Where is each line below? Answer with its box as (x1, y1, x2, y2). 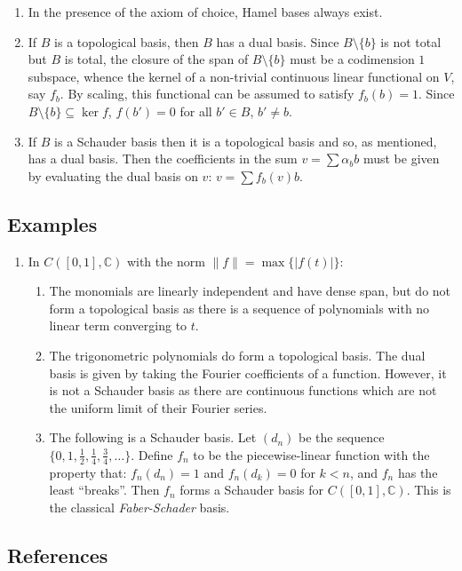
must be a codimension (290, 50, 415, 68)
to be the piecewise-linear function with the (193, 445, 430, 464)
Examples (7, 210, 98, 237)
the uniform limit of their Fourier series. (49, 398, 267, 416)
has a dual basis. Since (216, 32, 339, 51)
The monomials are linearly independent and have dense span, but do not (49, 282, 451, 300)
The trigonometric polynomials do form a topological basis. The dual (49, 345, 426, 364)
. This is (406, 480, 451, 499)
